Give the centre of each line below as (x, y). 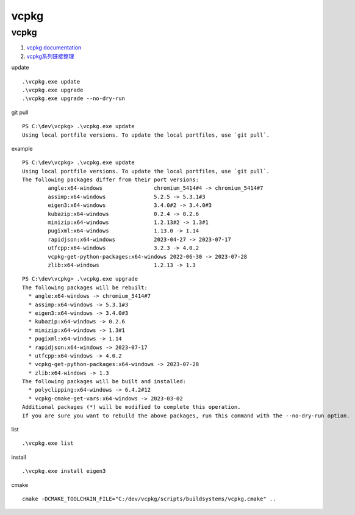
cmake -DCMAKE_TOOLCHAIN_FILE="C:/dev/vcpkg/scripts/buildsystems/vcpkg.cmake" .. (149, 499)
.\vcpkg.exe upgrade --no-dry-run (74, 99)
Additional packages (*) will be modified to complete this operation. (131, 407)
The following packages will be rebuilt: (85, 287)
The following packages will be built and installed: (104, 382)
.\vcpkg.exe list (48, 443)
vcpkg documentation (54, 48)
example (22, 148)
